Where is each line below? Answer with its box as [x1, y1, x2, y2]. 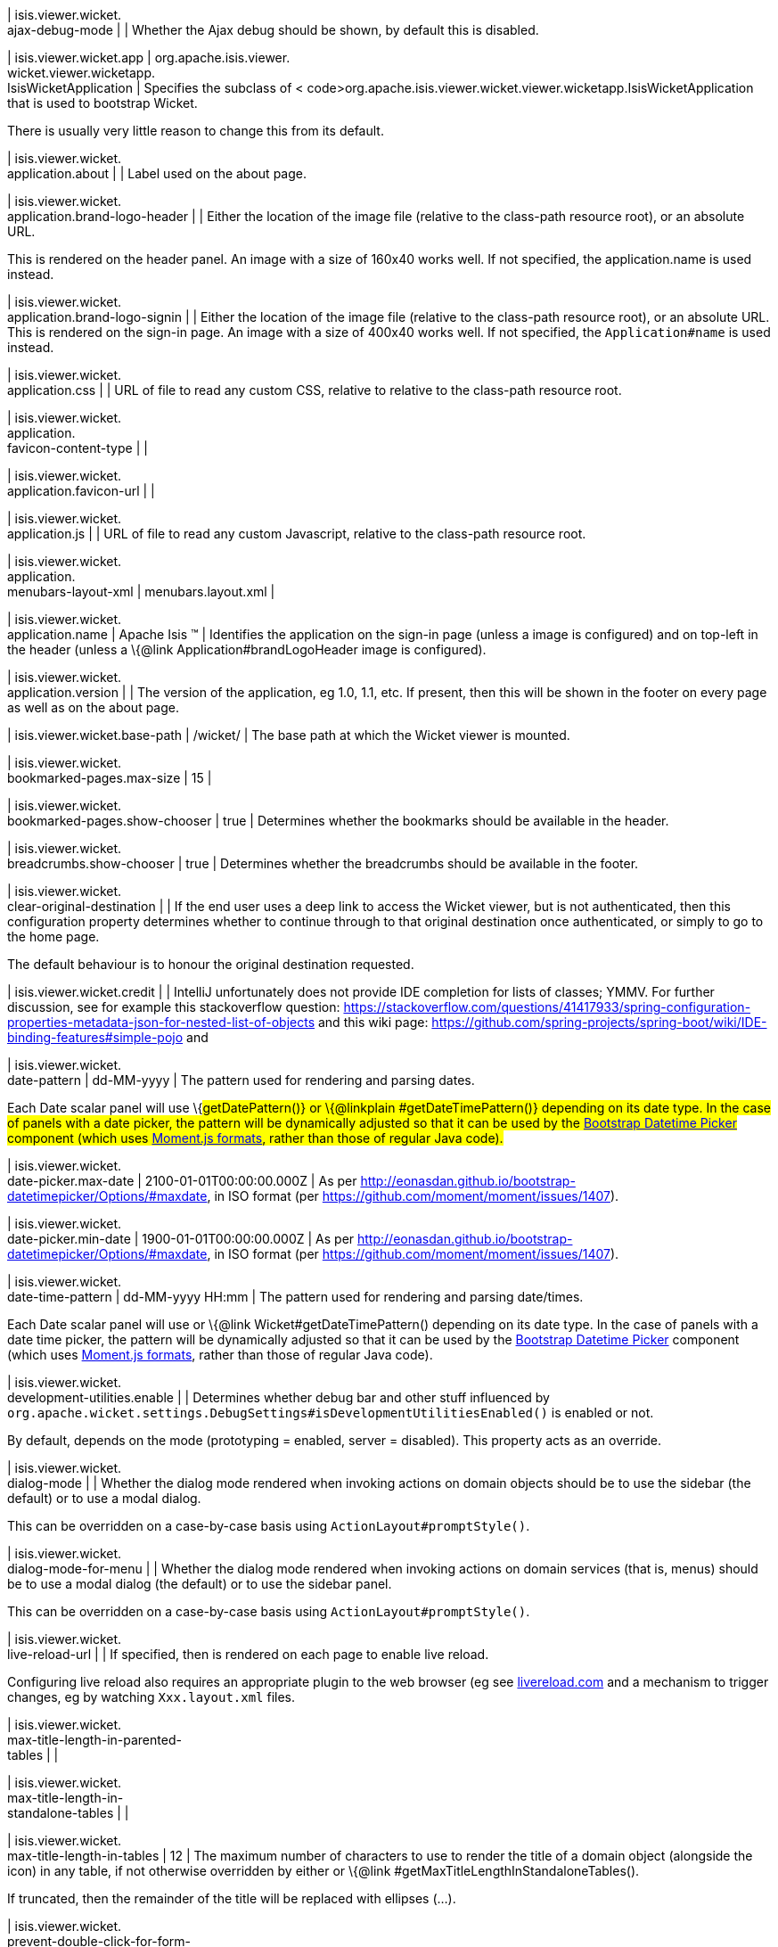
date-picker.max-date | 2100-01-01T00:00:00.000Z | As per [7, 1173, 357, 1188]
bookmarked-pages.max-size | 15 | [7, 770, 212, 785]
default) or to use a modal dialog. [7, 1491, 201, 1506]
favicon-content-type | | [7, 440, 148, 456]
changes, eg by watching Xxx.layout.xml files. [7, 1689, 296, 1705]
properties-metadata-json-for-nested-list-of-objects [7, 1015, 315, 1030]
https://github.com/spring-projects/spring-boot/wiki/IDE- [431, 1015, 767, 1030]
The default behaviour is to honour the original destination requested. [7, 957, 414, 972]
